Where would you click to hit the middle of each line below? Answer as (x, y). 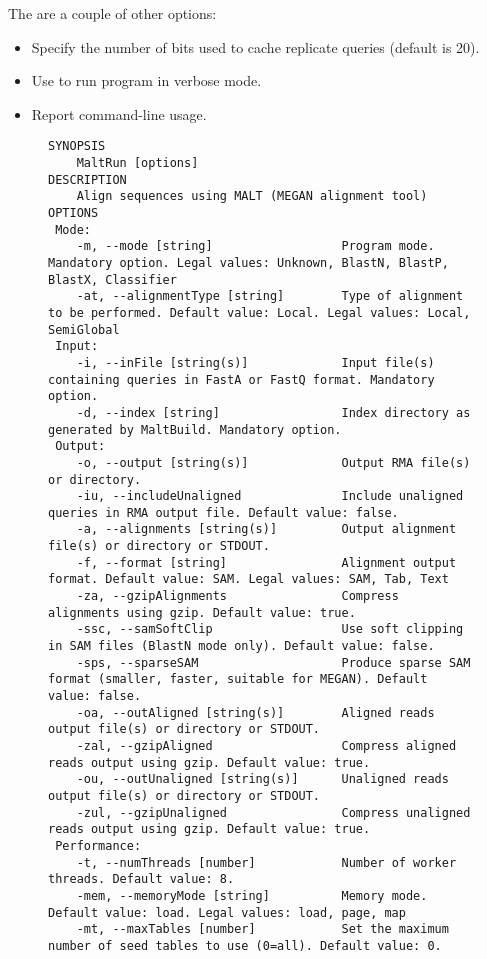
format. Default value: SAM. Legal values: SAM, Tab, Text (248, 579)
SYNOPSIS (77, 146)
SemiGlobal (84, 329)
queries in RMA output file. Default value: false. (223, 512)
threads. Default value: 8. (141, 879)
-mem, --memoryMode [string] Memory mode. (252, 895)
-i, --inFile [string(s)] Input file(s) (255, 362)
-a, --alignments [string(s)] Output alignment (266, 529)
